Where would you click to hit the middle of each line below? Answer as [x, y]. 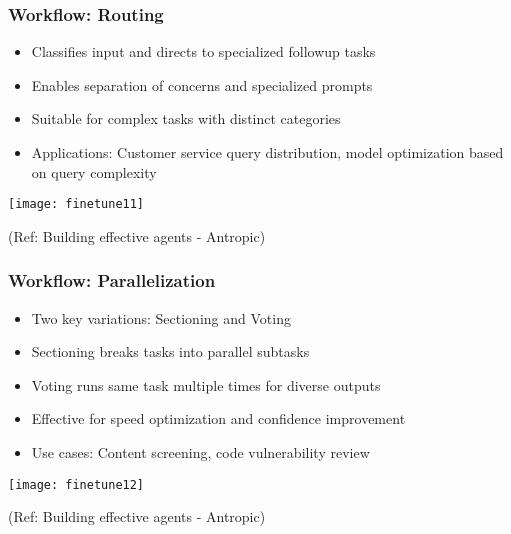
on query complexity [94, 171]
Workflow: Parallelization [112, 280]
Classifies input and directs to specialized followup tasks [203, 51]
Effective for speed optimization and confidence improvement [218, 418]
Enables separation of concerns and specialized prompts [202, 84]
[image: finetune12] [76, 484]
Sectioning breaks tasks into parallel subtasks [170, 351]
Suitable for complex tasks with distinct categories [186, 118]
